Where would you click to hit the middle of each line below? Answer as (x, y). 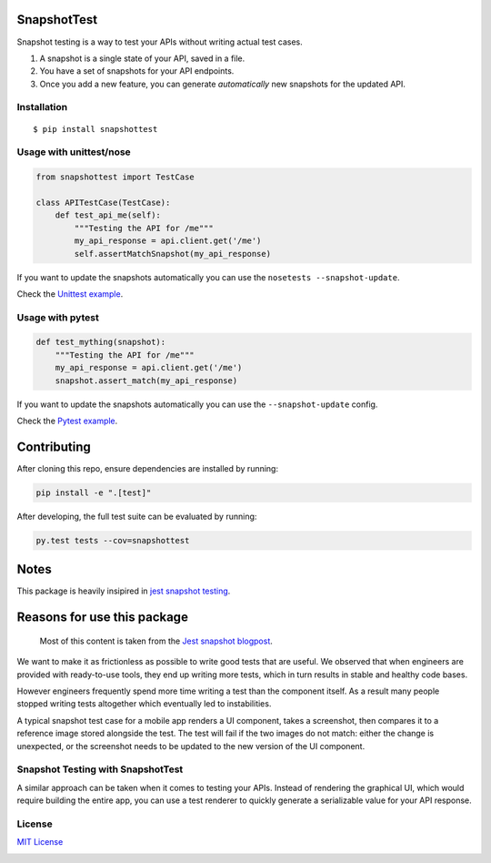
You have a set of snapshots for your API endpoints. (137, 71)
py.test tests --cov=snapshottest (113, 540)
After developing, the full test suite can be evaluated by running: (137, 516)
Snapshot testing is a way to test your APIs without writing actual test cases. (160, 42)
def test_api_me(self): (108, 215)
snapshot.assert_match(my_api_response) (146, 381)
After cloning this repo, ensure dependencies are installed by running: (148, 468)
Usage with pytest (58, 317)
